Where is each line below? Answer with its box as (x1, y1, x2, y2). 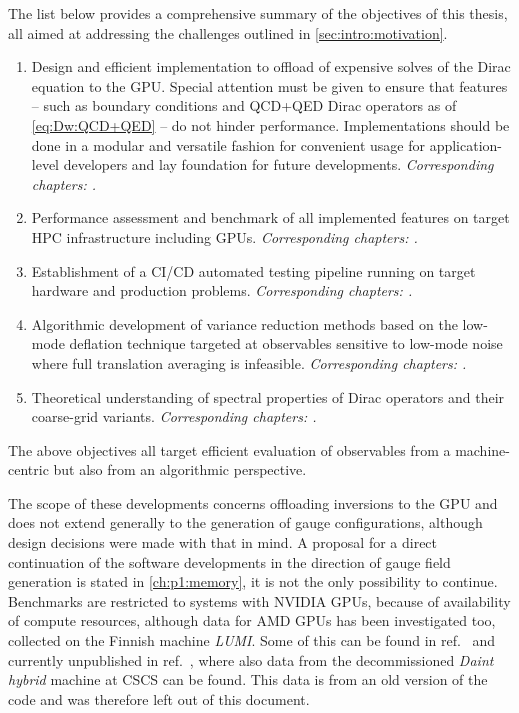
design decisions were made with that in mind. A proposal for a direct (8, 532, 438, 553)
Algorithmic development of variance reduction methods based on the (31, 313, 458, 334)
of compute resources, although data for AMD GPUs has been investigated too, (8, 610, 496, 631)
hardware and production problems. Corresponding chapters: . (31, 280, 413, 301)
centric (8, 459, 49, 480)
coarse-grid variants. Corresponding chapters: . (31, 406, 317, 427)
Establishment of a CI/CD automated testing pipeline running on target (31, 260, 476, 281)
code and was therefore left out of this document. (8, 688, 310, 709)
